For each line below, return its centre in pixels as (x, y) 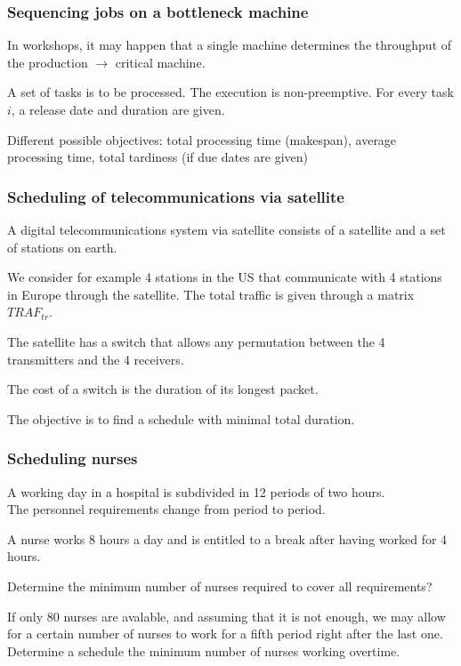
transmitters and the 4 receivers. (96, 359)
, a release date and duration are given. (118, 109)
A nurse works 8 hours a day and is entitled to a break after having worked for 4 (227, 538)
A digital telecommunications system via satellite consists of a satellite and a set (226, 229)
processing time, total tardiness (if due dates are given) (158, 157)
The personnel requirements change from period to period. (166, 509)
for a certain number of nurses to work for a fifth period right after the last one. (225, 634)
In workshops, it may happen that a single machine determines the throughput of (230, 45)
